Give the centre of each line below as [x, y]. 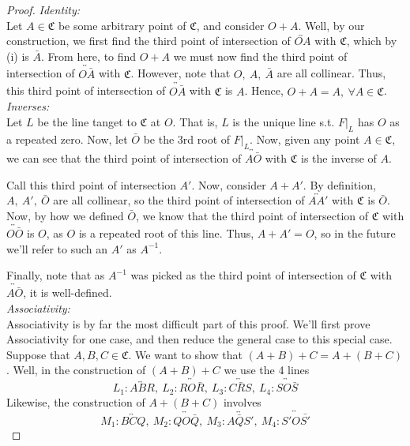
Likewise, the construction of [76, 401]
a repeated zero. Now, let [67, 139]
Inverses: [28, 106]
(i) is [18, 56]
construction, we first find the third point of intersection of [149, 41]
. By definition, [339, 184]
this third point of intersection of [86, 90]
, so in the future [355, 233]
